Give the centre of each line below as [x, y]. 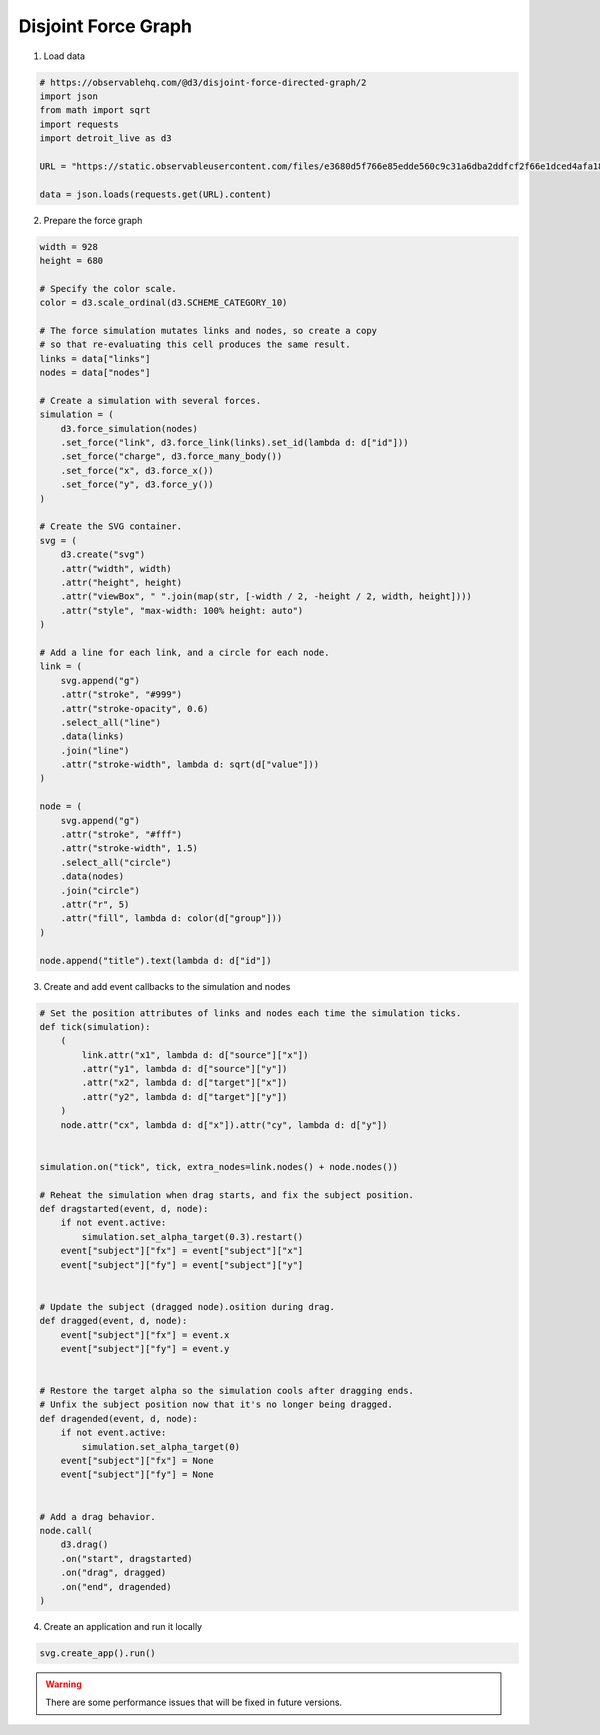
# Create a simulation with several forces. [150, 400]
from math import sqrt [95, 110]
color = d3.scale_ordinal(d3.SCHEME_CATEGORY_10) [163, 303]
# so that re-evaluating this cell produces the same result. [195, 344]
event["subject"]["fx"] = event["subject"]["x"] [182, 1251]
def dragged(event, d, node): [113, 1321]
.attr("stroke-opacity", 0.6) [134, 708]
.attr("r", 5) [95, 904]
